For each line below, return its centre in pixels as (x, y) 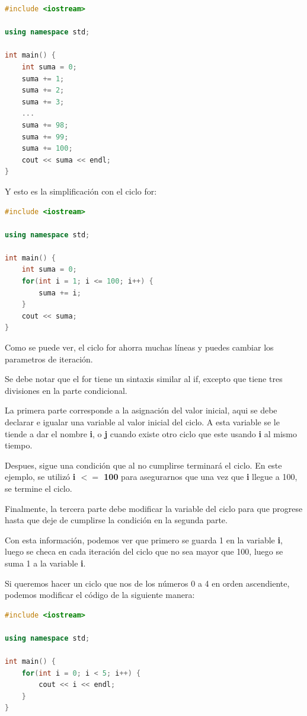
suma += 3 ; (43, 102)
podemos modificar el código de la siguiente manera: (100, 595)
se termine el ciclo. (39, 488)
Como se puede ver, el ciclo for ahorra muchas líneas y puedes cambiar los (139, 347)
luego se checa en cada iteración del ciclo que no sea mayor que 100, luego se (144, 551)
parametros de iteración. (49, 359)
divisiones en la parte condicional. (66, 390)
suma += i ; (60, 293)
